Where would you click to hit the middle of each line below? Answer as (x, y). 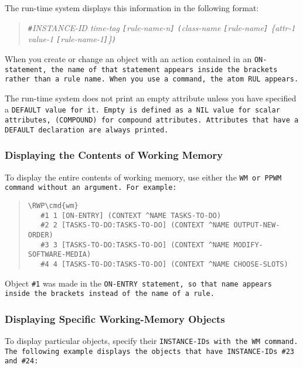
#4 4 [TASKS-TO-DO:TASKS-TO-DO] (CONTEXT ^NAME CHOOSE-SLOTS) (164, 264)
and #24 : (22, 361)
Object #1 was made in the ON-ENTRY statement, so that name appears (138, 283)
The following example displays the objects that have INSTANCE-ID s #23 (149, 351)
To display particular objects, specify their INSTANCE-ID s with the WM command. (151, 341)
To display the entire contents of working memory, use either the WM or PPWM (143, 177)
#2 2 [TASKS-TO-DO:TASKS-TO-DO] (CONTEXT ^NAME (135, 225)
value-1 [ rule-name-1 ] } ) (72, 39)
